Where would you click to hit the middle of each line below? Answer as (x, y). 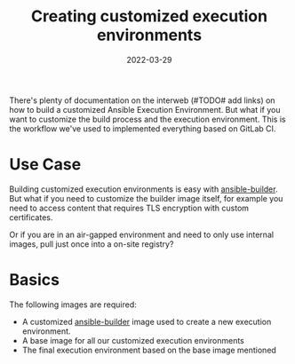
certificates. (31, 217)
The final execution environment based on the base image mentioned (149, 350)
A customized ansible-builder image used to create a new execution (147, 321)
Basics (35, 280)
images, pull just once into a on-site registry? (92, 244)
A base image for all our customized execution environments (133, 340)
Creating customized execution (149, 16)
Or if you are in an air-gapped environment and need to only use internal (141, 234)
